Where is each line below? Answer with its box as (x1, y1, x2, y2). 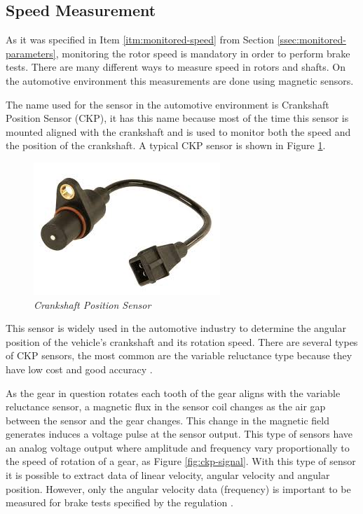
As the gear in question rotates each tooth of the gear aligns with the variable (6, 385, 341, 400)
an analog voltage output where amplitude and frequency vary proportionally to (6, 440, 350, 454)
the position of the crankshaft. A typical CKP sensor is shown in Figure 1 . (6, 138, 326, 153)
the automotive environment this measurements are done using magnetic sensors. (6, 73, 354, 88)
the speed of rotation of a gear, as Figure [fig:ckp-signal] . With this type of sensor (6, 454, 356, 468)
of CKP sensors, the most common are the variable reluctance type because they (6, 348, 352, 363)
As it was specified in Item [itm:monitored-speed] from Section (6, 32, 275, 47)
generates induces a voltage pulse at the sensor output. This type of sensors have (6, 426, 353, 441)
